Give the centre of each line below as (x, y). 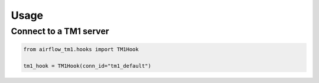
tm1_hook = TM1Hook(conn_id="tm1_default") (87, 66)
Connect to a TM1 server (60, 31)
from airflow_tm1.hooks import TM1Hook (81, 49)
